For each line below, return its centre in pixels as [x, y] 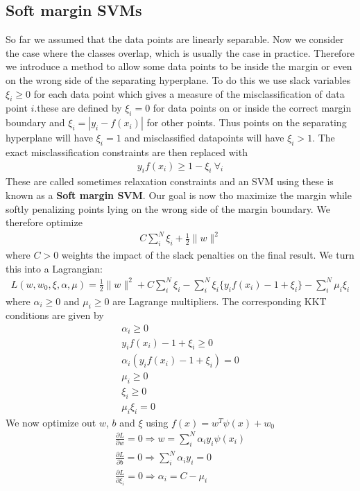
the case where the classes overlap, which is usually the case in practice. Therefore [180, 52]
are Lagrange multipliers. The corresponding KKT [220, 301]
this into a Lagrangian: [54, 268]
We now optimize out [51, 422]
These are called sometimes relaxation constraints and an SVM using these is [170, 181]
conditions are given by [55, 315]
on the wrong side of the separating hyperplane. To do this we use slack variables [178, 79]
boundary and [35, 122]
